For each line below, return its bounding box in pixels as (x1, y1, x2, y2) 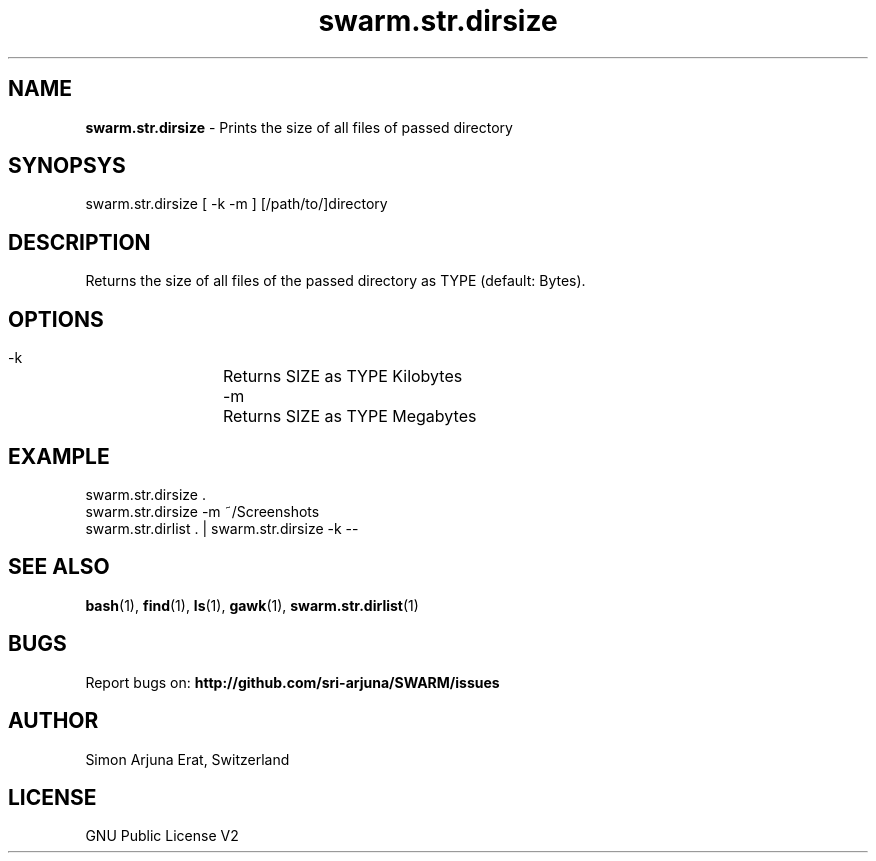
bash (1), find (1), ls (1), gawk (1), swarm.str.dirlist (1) (85, 596, 419, 614)
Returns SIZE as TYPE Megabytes (223, 406, 477, 427)
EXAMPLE (8, 443, 110, 469)
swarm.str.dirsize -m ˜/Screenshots (85, 502, 320, 520)
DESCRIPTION (8, 229, 151, 255)
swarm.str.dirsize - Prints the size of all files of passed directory (85, 118, 513, 136)
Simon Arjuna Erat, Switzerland (85, 750, 290, 768)
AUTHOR (8, 708, 99, 734)
